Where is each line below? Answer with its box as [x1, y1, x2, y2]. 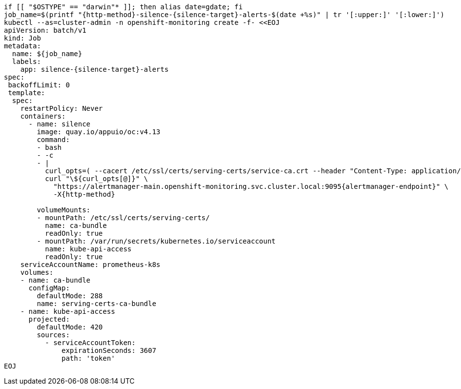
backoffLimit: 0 [8, 81, 70, 89]
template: [8, 89, 45, 97]
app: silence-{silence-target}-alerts [20, 65, 169, 73]
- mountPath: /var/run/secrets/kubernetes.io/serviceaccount [37, 237, 276, 245]
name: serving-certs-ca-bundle [37, 300, 156, 307]
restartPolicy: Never [20, 104, 103, 112]
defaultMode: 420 [37, 323, 103, 331]
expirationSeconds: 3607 [62, 347, 156, 354]
